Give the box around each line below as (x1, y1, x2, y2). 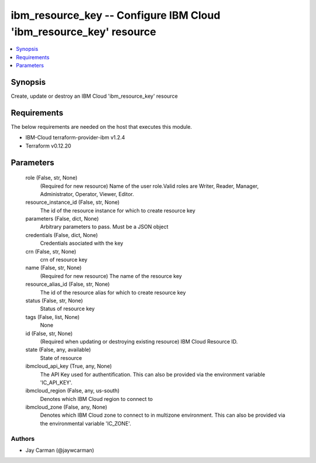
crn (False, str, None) (25, 248, 77, 255)
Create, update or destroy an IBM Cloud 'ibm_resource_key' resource (11, 92, 178, 100)
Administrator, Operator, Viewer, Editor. (40, 190, 134, 197)
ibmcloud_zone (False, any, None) (25, 404, 108, 411)
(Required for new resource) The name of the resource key (40, 272, 183, 279)
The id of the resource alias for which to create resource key (40, 289, 186, 296)
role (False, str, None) (25, 174, 78, 181)
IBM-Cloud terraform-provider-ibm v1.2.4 (25, 134, 125, 141)
